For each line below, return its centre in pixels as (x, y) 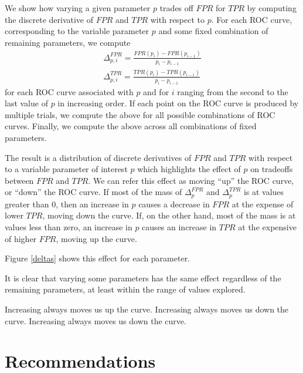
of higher (21, 238)
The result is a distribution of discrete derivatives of (98, 157)
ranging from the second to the (233, 91)
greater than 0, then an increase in (67, 204)
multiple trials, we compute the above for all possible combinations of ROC (140, 114)
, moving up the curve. (96, 238)
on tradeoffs (272, 169)
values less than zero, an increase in (69, 227)
